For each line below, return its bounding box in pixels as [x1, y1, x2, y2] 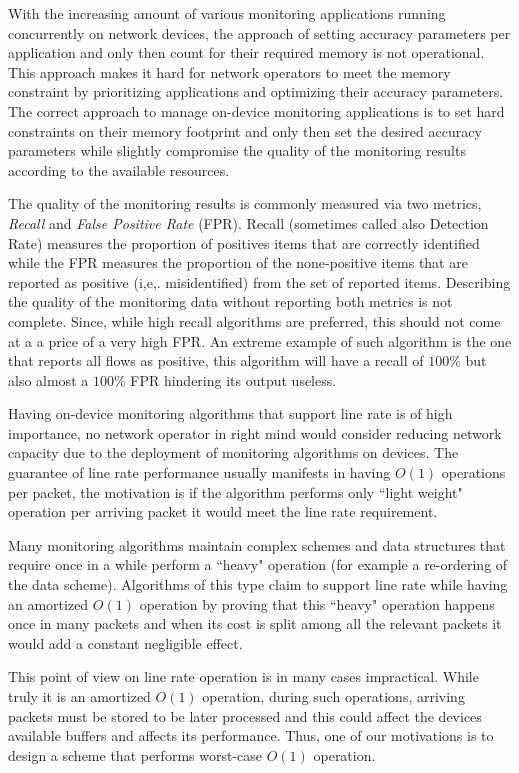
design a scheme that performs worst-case [8, 744, 263, 765]
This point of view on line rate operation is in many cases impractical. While [8, 666, 479, 687]
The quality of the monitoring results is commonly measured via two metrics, [8, 193, 482, 214]
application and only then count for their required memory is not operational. [8, 42, 485, 63]
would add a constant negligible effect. [8, 632, 243, 653]
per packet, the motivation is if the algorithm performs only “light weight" [8, 481, 463, 502]
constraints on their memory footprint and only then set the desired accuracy [8, 120, 482, 141]
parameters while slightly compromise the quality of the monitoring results [8, 140, 466, 161]
